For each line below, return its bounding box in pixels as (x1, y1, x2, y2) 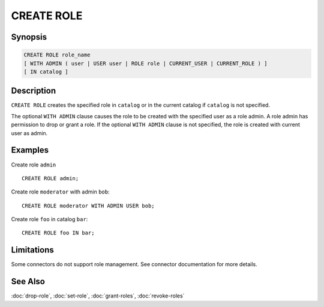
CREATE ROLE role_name (23, 52, 91, 58)
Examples (11, 145, 49, 156)
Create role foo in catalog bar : (11, 216, 88, 223)
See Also (11, 276, 45, 287)
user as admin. (11, 129, 48, 136)
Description (11, 86, 56, 96)
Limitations (11, 245, 54, 255)
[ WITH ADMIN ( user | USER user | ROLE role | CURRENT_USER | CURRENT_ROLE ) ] (23, 60, 268, 67)
